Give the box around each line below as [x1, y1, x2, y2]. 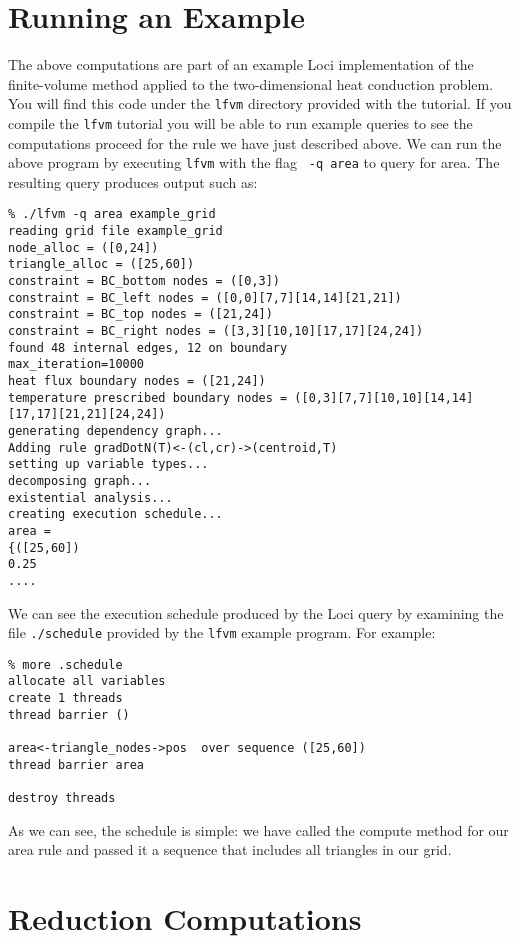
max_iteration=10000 [8, 357, 145, 372]
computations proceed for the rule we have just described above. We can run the [8, 132, 502, 153]
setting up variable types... [8, 457, 209, 472]
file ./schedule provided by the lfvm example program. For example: [8, 622, 436, 643]
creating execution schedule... [8, 507, 223, 522]
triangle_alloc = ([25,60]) [8, 257, 195, 272]
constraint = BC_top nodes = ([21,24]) [8, 307, 273, 322]
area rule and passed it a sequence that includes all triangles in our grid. [8, 839, 452, 860]
